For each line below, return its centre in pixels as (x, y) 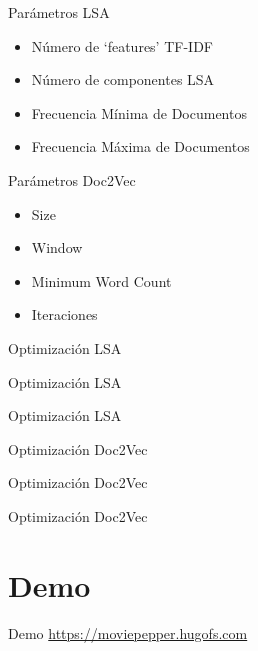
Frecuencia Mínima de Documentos (139, 112)
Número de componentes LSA (123, 79)
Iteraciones (64, 314)
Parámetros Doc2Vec (72, 179)
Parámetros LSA (59, 12)
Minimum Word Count (101, 280)
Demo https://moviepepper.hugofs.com (128, 632)
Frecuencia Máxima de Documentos (140, 146)
